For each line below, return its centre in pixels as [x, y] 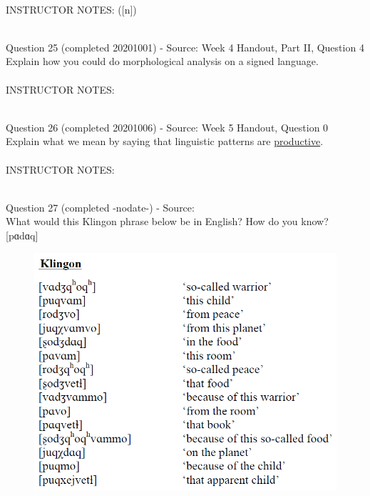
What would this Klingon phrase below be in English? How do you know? [167, 221]
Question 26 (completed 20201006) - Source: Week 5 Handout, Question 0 [167, 127]
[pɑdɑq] [22, 235]
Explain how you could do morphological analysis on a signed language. [162, 61]
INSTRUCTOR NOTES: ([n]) [71, 9]
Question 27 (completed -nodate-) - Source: [100, 207]
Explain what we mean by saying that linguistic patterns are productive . [165, 141]
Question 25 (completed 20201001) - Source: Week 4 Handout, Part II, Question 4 [185, 47]
